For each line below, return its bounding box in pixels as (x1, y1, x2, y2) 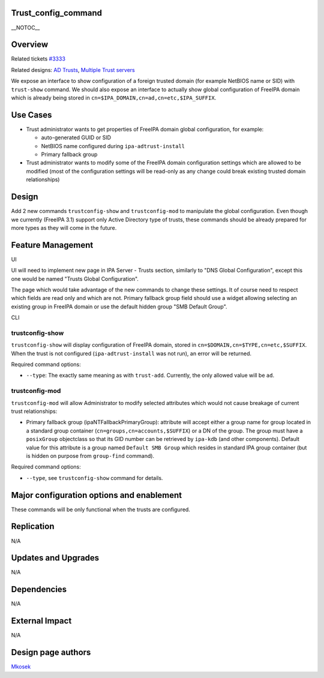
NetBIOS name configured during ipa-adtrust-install (41, 142, 185, 149)
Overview (11, 40, 49, 50)
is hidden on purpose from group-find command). (26, 452, 155, 459)
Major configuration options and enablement (11, 490, 182, 500)
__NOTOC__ (11, 24, 40, 31)
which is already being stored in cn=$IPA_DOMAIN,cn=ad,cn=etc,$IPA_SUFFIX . (11, 94, 217, 101)
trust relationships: (11, 408, 58, 415)
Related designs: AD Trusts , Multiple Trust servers (11, 66, 135, 73)
